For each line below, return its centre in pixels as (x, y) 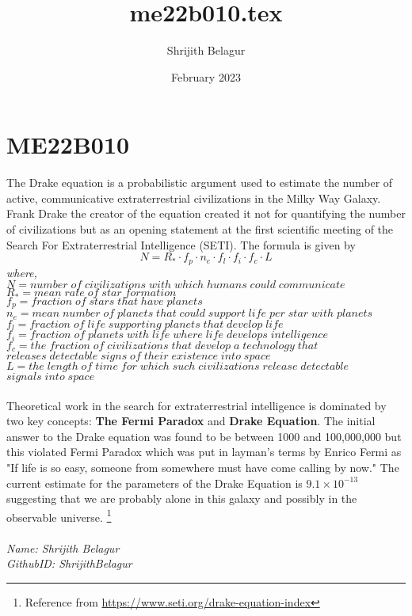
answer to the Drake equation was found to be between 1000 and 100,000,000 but (204, 436)
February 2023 (206, 76)
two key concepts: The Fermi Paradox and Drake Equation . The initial (191, 421)
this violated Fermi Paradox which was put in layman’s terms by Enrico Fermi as (204, 452)
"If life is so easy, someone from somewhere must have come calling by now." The (203, 467)
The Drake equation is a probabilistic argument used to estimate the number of (200, 183)
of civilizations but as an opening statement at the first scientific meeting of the (200, 229)
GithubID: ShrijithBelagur (69, 563)
